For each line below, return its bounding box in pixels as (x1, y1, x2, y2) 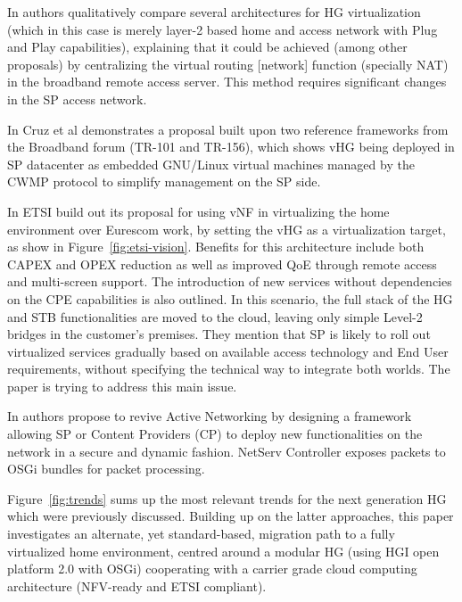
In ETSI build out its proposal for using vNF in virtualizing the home (7, 202, 390, 220)
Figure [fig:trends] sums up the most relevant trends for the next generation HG (7, 489, 447, 507)
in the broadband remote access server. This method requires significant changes (7, 72, 447, 91)
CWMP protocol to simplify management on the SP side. (7, 172, 321, 191)
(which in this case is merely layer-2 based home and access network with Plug (7, 20, 438, 38)
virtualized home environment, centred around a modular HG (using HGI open (7, 541, 440, 560)
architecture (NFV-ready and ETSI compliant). (7, 576, 267, 595)
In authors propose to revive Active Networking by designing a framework (7, 407, 412, 425)
